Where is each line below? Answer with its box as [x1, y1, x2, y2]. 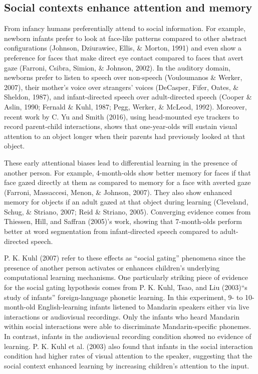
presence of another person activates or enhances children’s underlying [4, 262, 220, 272]
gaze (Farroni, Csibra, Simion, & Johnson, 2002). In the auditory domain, [4, 62, 230, 72]
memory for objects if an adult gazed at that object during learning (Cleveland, [4, 196, 248, 207]
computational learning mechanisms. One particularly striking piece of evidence [4, 272, 248, 282]
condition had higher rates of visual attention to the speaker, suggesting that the [4, 350, 252, 361]
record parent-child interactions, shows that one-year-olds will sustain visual [4, 121, 237, 131]
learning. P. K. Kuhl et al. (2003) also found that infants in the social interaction [4, 340, 253, 351]
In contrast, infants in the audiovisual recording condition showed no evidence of [4, 331, 251, 341]
